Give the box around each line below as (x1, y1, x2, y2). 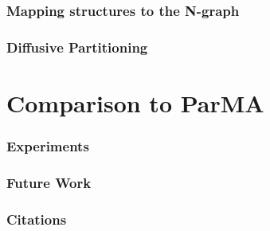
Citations (6, 209, 67, 229)
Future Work (6, 172, 92, 192)
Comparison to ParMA (6, 86, 264, 119)
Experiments (6, 135, 89, 155)
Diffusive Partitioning (6, 37, 148, 57)
